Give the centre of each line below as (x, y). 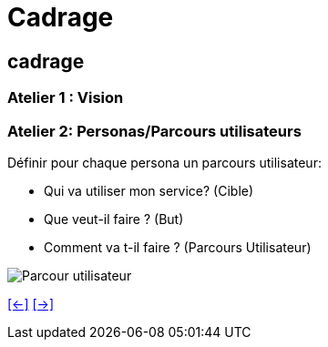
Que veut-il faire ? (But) (114, 219)
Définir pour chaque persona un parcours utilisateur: (164, 162)
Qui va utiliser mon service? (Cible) (149, 190)
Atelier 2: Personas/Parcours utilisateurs (154, 131)
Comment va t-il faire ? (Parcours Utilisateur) (178, 247)
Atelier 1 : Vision (66, 98)
